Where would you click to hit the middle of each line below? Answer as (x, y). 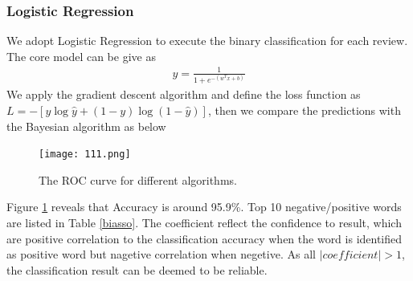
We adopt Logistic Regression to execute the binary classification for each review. (207, 41)
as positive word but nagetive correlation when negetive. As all (161, 254)
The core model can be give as (81, 56)
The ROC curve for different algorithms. (138, 179)
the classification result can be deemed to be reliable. (137, 269)
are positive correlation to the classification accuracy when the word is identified (204, 238)
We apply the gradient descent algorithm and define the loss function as (184, 94)
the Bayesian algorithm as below (86, 126)
